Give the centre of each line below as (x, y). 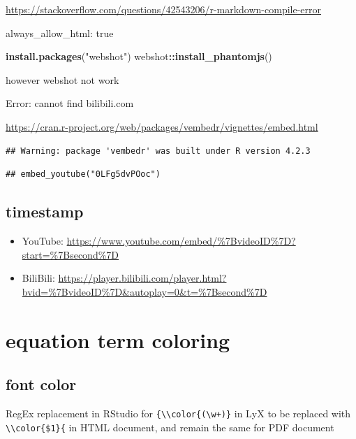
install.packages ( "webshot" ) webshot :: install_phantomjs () (139, 56)
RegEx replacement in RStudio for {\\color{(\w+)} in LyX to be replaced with (178, 413)
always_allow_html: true (60, 33)
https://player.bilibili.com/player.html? (142, 278)
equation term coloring (118, 339)
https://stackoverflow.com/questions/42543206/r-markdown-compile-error (164, 9)
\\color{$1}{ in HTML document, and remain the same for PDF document (170, 427)
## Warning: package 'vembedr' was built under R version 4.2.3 (158, 151)
